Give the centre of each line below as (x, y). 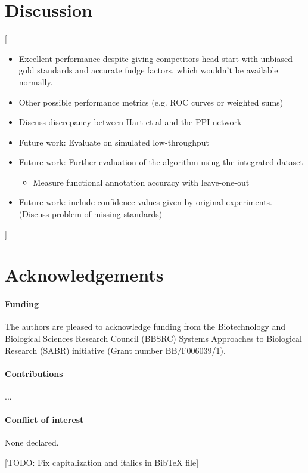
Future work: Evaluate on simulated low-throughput (114, 142)
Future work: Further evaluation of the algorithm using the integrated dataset (161, 162)
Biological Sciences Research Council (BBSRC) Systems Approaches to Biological (153, 338)
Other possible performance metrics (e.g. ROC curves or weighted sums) (151, 102)
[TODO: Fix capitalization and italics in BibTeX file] (102, 462)
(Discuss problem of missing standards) (91, 214)
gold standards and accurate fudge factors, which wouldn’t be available (148, 70)
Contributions (34, 373)
